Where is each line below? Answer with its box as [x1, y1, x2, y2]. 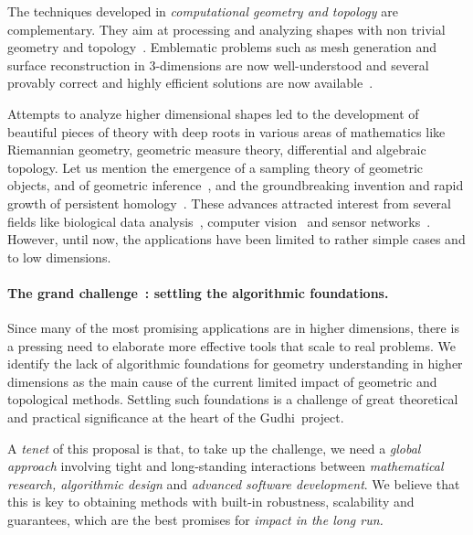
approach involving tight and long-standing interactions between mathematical [7, 456, 444, 476]
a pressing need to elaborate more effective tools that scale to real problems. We [7, 336, 456, 355]
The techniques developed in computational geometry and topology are [7, 2, 398, 20]
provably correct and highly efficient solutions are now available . [7, 73, 373, 92]
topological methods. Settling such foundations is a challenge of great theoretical [7, 390, 458, 409]
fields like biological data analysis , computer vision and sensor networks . [7, 211, 431, 230]
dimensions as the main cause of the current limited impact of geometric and [7, 371, 437, 391]
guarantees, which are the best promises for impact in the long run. [7, 510, 384, 530]
